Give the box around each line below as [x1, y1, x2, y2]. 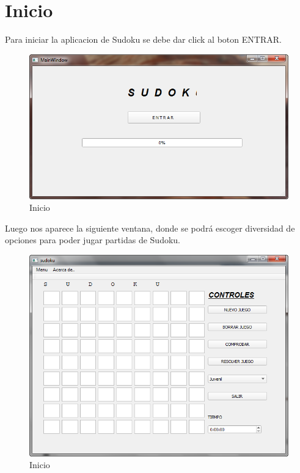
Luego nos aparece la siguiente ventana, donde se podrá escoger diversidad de [5, 221, 295, 234]
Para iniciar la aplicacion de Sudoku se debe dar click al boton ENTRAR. [5, 33, 282, 46]
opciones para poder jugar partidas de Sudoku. [5, 233, 180, 246]
